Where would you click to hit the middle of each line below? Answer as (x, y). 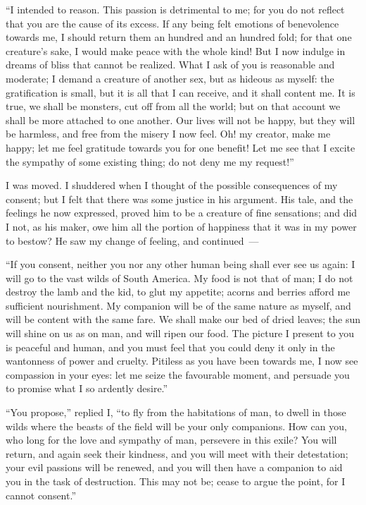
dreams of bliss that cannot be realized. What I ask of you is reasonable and (170, 65)
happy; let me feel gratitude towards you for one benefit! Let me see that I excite (181, 147)
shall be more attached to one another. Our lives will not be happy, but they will (181, 120)
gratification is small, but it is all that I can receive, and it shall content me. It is (181, 92)
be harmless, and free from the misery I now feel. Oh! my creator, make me (168, 134)
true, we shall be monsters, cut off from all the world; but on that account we (173, 106)
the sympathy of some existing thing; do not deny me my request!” (150, 161)
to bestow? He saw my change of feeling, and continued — (132, 240)
